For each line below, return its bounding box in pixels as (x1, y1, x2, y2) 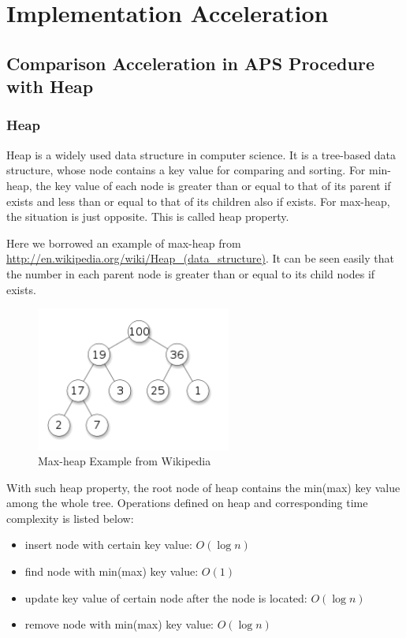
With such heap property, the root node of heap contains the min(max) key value (6, 479, 400, 495)
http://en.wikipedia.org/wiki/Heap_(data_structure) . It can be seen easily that (6, 250, 394, 267)
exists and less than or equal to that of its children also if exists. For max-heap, (6, 192, 390, 209)
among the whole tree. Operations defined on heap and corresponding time (6, 494, 368, 511)
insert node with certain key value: (24, 536, 192, 553)
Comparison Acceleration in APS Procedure (6, 50, 374, 75)
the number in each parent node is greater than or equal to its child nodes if (6, 265, 375, 282)
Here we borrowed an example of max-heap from (6, 234, 241, 251)
